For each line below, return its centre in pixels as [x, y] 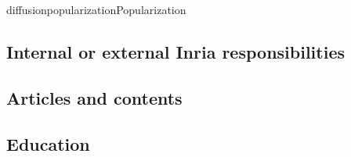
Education [48, 143]
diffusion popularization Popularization [96, 9]
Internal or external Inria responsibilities [175, 51]
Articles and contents [94, 97]
